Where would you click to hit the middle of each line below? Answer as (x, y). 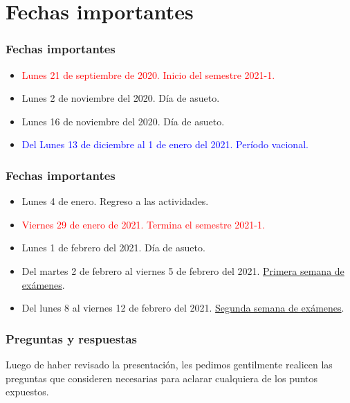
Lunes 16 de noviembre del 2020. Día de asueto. (123, 121)
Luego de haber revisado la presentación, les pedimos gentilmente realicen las (169, 364)
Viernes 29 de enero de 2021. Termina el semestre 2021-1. (143, 224)
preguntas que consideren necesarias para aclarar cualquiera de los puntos (162, 378)
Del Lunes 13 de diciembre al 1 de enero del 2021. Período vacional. (165, 144)
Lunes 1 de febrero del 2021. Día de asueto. (113, 248)
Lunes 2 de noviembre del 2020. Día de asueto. (121, 98)
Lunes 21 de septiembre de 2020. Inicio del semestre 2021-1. (148, 74)
